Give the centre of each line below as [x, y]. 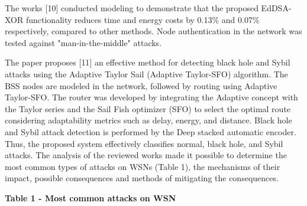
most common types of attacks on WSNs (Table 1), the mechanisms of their [143, 166]
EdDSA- [276, 8]
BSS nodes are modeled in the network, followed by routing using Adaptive [141, 85]
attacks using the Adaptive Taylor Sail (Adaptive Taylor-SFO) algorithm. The [146, 73]
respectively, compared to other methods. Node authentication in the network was [153, 31]
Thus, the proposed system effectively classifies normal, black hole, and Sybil [144, 143]
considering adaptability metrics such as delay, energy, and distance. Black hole [148, 120]
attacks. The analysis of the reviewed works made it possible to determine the [146, 155]
